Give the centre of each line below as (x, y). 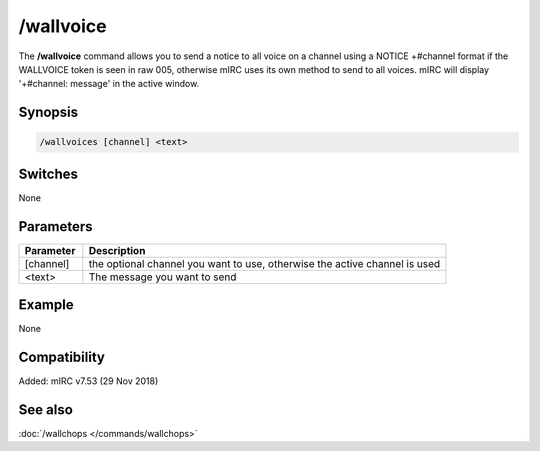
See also (46, 409)
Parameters (55, 226)
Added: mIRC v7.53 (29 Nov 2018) (88, 381)
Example (46, 305)
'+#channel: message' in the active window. (109, 84)
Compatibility (61, 357)
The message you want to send (162, 277)
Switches (48, 173)
